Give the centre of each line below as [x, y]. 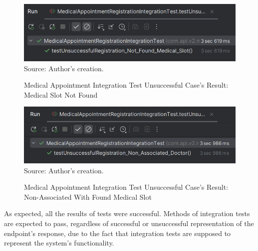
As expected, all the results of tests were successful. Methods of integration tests [127, 213]
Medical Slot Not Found [61, 94]
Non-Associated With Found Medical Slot [88, 196]
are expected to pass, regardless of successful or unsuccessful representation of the [129, 223]
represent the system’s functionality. [59, 243]
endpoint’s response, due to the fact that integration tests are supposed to [118, 233]
